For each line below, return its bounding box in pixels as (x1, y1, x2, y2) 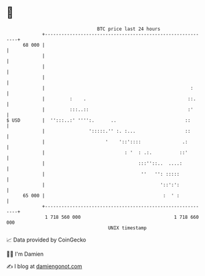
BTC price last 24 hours (97, 26, 161, 32)
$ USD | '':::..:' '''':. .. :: (6, 117, 191, 124)
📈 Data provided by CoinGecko (6, 236, 87, 243)
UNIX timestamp (107, 224, 147, 231)
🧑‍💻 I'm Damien (6, 250, 44, 258)
